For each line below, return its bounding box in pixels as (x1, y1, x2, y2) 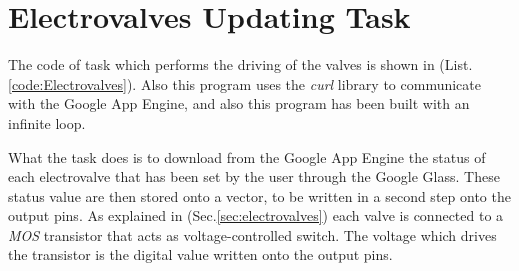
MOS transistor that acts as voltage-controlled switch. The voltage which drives (8, 224, 497, 245)
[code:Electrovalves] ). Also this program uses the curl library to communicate (8, 73, 481, 94)
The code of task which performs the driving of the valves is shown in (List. (8, 54, 473, 75)
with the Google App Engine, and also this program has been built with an (8, 93, 470, 114)
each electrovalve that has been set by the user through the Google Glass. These (8, 166, 500, 187)
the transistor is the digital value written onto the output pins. (8, 244, 393, 265)
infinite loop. (8, 112, 86, 133)
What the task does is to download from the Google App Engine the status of (8, 146, 486, 167)
